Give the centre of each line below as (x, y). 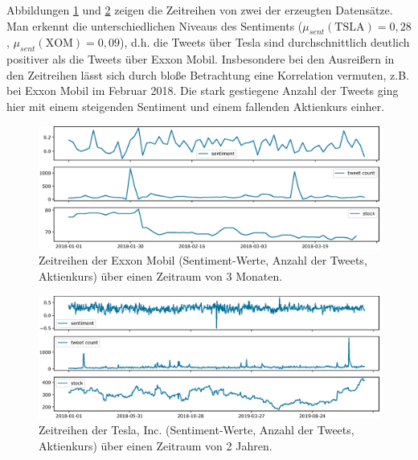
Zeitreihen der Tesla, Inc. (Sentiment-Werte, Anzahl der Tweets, (197, 430)
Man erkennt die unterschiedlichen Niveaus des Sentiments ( (155, 25)
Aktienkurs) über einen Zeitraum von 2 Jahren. (156, 445)
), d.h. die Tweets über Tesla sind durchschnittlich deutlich (265, 42)
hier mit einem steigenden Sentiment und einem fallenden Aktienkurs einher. (196, 106)
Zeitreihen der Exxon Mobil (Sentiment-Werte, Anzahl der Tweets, (203, 260)
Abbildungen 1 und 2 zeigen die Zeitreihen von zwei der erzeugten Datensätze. (200, 10)
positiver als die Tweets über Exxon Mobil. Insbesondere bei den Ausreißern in (201, 59)
